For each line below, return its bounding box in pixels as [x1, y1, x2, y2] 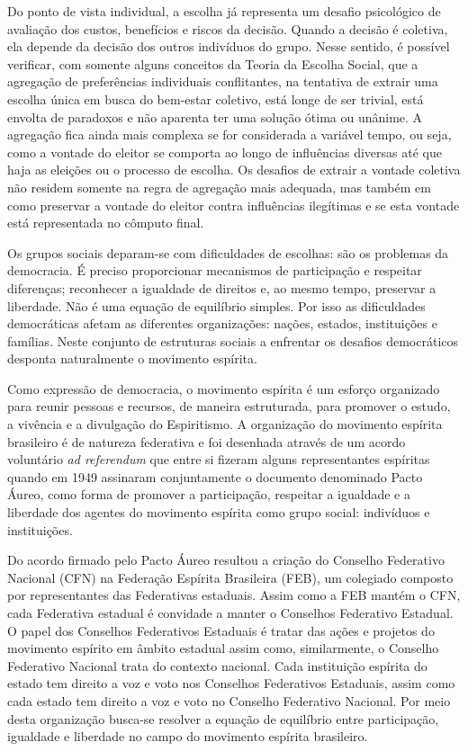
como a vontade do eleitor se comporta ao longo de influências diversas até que [7, 142, 442, 161]
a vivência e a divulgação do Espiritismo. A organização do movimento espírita [7, 415, 443, 434]
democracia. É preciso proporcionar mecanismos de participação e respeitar [7, 261, 422, 280]
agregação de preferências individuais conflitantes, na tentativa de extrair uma [7, 72, 438, 91]
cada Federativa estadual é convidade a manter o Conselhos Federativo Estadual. [7, 603, 454, 621]
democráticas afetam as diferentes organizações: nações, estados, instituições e [7, 314, 437, 333]
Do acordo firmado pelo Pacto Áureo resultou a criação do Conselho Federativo [7, 550, 445, 569]
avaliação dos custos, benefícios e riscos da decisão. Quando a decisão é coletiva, [7, 19, 448, 38]
